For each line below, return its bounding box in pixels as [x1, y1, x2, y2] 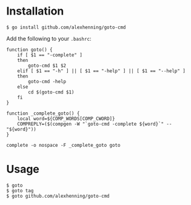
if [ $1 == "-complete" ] [17, 52, 83, 58]
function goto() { [6, 47, 53, 53]
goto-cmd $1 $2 [28, 62, 67, 69]
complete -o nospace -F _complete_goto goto [6, 142, 121, 148]
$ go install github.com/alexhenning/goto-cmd [6, 24, 126, 30]
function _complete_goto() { [6, 110, 80, 116]
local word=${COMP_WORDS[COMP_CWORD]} [17, 115, 115, 122]
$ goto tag [6, 187, 34, 193]
